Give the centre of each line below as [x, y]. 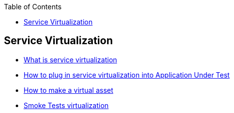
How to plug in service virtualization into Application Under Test [127, 75]
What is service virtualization [71, 59]
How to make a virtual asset [69, 90]
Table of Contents [33, 7]
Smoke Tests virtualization [66, 105]
